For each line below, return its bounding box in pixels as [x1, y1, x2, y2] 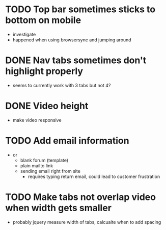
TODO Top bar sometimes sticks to [5, 4, 156, 15]
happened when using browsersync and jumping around [12, 37, 131, 43]
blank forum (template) [20, 157, 69, 163]
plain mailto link [20, 162, 53, 169]
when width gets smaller [5, 202, 112, 214]
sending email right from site [20, 168, 80, 174]
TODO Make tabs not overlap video [5, 191, 156, 202]
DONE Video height [5, 100, 89, 112]
